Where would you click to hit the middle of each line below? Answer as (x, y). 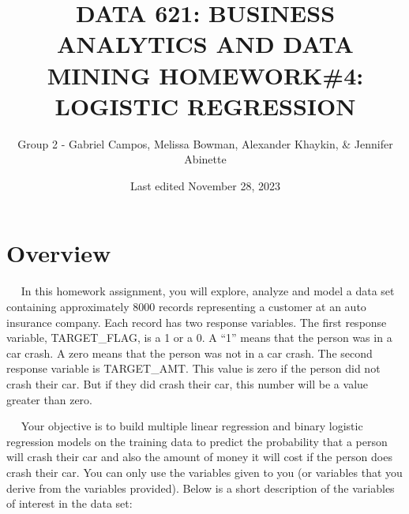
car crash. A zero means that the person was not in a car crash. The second (189, 353)
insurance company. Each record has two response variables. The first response (197, 322)
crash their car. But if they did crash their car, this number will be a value (188, 383)
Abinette (205, 159)
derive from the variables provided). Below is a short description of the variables (201, 488)
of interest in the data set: (69, 503)
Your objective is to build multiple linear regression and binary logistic (192, 426)
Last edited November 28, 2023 (205, 185)
